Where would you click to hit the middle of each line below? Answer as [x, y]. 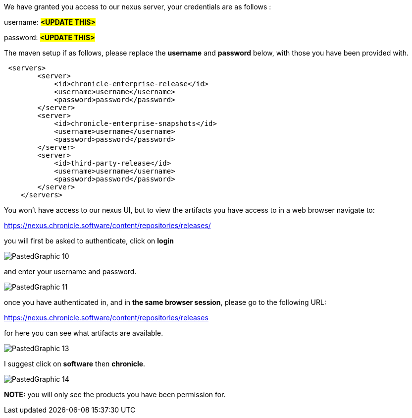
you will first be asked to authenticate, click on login [89, 241]
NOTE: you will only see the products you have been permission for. [115, 394]
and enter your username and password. [70, 271]
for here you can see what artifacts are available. [84, 333]
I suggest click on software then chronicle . [75, 364]
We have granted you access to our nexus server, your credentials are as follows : [138, 7]
